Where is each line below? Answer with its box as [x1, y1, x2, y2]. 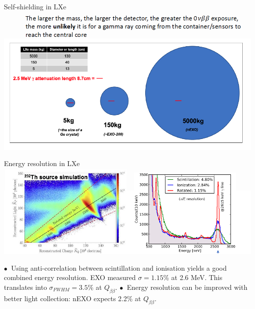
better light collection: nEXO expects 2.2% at [4, 293, 141, 303]
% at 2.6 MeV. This [163, 272, 223, 282]
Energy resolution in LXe [4, 158, 80, 169]
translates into [4, 282, 47, 292]
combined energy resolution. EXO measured [4, 272, 136, 282]
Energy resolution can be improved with [127, 282, 248, 292]
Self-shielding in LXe [4, 1, 67, 11]
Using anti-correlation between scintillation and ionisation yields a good [11, 262, 227, 273]
